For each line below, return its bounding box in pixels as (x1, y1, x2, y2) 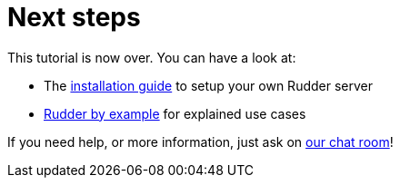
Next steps (7, 2, 141, 33)
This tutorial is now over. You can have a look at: (7, 49, 296, 65)
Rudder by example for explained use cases (44, 105, 306, 122)
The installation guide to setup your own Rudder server (44, 77, 373, 93)
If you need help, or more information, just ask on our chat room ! (7, 133, 394, 150)
